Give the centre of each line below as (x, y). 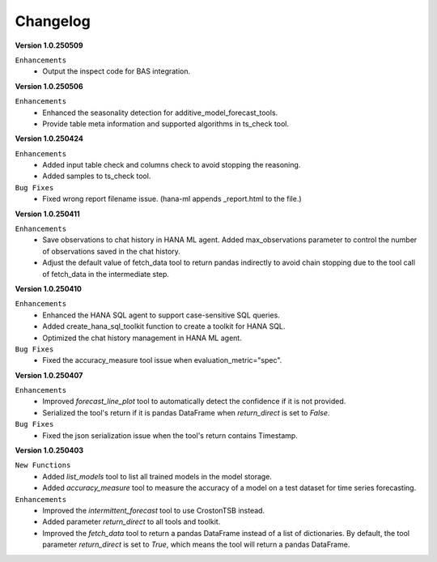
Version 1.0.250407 (49, 375)
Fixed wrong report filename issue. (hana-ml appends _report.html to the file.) (172, 199)
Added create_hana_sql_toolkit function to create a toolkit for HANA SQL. (164, 326)
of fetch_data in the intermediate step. (106, 274)
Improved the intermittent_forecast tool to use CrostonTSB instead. (154, 511)
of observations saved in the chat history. (112, 251)
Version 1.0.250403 (49, 450)
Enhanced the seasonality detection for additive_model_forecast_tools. (160, 113)
